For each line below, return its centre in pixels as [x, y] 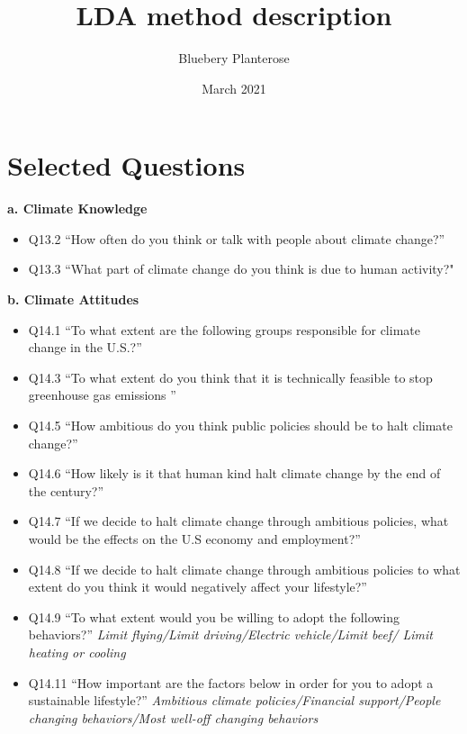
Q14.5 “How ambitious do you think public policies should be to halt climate [240, 425]
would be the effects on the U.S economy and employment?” [194, 538]
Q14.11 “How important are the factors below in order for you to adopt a [231, 682]
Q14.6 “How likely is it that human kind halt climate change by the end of [234, 473]
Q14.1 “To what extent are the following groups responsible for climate [224, 329]
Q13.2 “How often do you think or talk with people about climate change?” [237, 238]
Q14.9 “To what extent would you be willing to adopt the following [214, 616]
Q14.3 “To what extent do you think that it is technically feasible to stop [230, 377]
